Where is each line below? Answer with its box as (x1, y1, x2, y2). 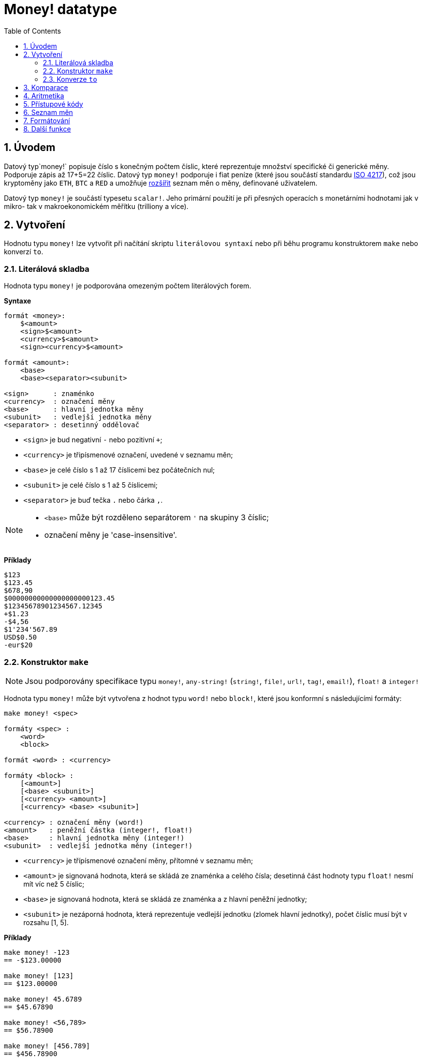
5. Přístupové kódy (23, 99, 83, 108)
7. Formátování (23, 116, 70, 125)
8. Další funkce (23, 124, 71, 133)
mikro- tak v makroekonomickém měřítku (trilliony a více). (4, 202, 189, 210)
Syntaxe (4, 297, 31, 305)
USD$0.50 (4, 633, 37, 642)
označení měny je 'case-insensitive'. (44, 530, 177, 540)
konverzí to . (4, 247, 43, 256)
